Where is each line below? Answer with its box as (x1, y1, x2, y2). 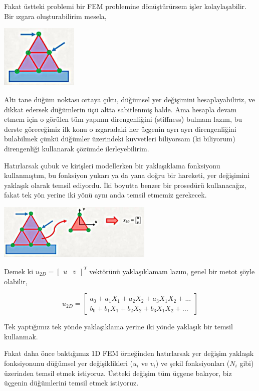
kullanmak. (4, 331, 38, 341)
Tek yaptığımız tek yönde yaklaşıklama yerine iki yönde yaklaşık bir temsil (4, 321, 233, 332)
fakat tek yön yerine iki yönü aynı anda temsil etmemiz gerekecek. (4, 189, 207, 200)
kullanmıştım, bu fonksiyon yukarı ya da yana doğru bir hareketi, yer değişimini (4, 170, 250, 180)
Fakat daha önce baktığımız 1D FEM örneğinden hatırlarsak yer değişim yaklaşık (4, 348, 254, 358)
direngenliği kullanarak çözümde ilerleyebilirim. (4, 143, 149, 154)
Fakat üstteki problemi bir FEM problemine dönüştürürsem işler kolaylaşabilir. (4, 1, 246, 11)
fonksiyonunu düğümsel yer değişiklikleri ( (4, 357, 133, 368)
